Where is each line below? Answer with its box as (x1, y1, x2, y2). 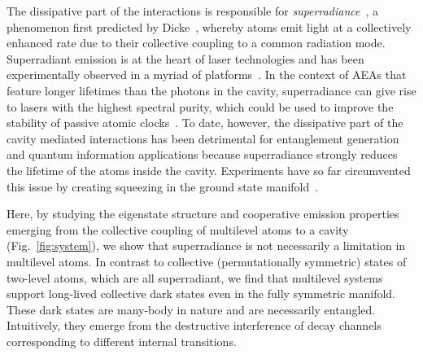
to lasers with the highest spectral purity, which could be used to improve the (7, 98, 394, 115)
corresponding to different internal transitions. (7, 332, 237, 349)
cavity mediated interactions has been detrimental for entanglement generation (7, 129, 399, 147)
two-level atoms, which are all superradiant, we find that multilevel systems (7, 269, 383, 286)
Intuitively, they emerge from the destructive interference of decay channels (7, 317, 382, 334)
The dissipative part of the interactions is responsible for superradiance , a (7, 2, 378, 19)
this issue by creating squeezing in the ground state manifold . (7, 177, 319, 195)
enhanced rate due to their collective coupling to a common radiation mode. (7, 34, 386, 51)
